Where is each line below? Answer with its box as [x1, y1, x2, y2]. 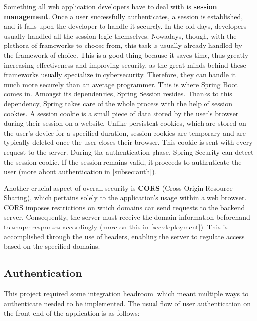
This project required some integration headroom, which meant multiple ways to [4, 288, 249, 299]
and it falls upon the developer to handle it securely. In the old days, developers [4, 21, 247, 31]
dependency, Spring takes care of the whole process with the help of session [4, 98, 233, 108]
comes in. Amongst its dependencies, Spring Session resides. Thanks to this [4, 89, 232, 99]
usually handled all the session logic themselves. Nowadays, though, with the [4, 30, 237, 41]
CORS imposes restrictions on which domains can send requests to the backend [4, 202, 245, 212]
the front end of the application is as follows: [4, 308, 140, 318]
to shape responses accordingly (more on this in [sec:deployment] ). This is [4, 222, 228, 232]
